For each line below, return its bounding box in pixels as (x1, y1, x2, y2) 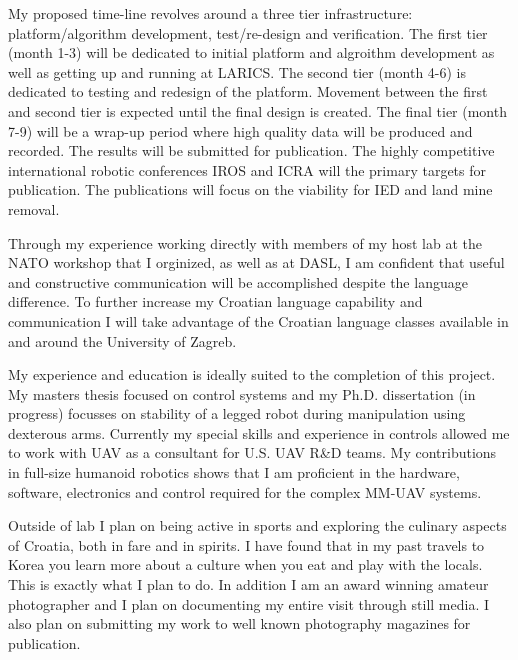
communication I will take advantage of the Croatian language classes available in (8, 310, 509, 331)
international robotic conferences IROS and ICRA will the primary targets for (8, 159, 487, 180)
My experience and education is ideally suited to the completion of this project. (8, 364, 496, 385)
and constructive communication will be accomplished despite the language (8, 271, 468, 292)
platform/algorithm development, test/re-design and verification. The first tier (8, 22, 488, 43)
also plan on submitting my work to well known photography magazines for (8, 613, 471, 634)
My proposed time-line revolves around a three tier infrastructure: (8, 3, 413, 23)
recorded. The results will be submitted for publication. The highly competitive (8, 140, 495, 161)
